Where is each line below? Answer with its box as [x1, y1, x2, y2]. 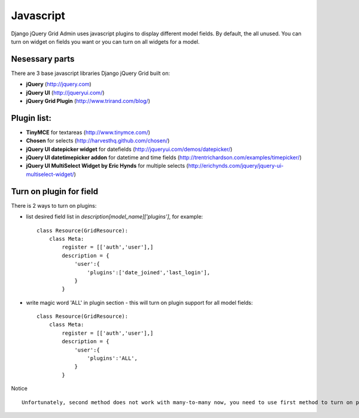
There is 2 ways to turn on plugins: [11, 202, 97, 209]
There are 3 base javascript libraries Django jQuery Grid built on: [11, 69, 171, 77]
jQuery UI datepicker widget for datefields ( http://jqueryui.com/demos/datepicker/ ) [26, 146, 233, 153]
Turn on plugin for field [11, 186, 99, 196]
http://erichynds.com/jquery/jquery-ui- [188, 162, 284, 169]
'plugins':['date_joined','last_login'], [87, 269, 211, 275]
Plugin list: [11, 113, 52, 123]
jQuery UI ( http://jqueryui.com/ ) [26, 89, 105, 96]
